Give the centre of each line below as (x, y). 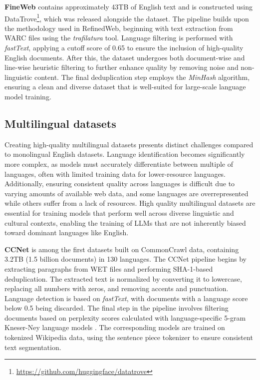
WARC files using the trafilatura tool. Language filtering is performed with (119, 38)
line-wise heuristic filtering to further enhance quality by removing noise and (122, 67)
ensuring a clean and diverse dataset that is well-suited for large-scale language (125, 87)
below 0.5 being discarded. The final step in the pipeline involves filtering (117, 308)
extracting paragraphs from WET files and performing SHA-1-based (109, 268)
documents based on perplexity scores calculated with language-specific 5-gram (125, 317)
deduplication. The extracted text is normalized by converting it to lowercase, (123, 278)
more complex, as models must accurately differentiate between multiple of (119, 164)
